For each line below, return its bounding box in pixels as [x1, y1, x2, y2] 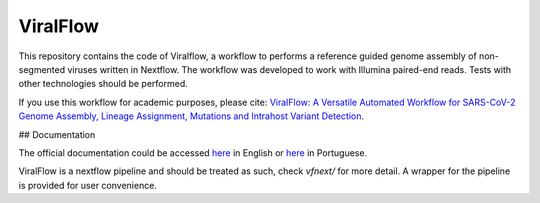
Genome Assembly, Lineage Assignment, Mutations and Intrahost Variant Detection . [18, 110, 365, 122]
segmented [18, 63, 66, 75]
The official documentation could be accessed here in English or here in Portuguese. [18, 146, 368, 159]
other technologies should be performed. [18, 78, 189, 90]
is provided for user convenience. [18, 179, 157, 191]
